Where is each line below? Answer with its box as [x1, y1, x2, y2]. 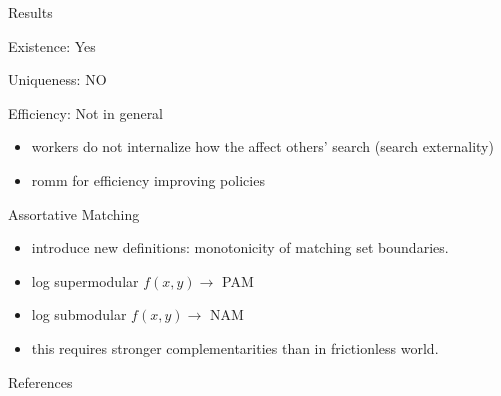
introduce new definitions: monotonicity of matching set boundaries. [31, 237, 449, 258]
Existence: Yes [8, 35, 96, 56]
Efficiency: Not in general [8, 102, 164, 123]
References [8, 371, 73, 392]
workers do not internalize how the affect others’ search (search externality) [31, 136, 494, 157]
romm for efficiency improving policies [31, 169, 265, 190]
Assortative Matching [8, 203, 140, 224]
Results [8, 2, 53, 22]
